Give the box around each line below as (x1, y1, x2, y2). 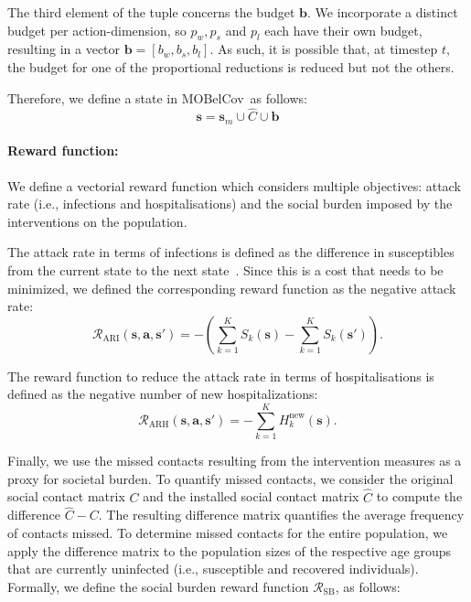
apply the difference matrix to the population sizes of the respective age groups (7, 541, 452, 560)
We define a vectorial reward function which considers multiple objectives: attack (7, 176, 461, 195)
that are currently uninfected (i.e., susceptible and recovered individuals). (7, 559, 419, 578)
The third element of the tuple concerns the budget (7, 3, 295, 21)
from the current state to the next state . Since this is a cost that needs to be (7, 261, 444, 280)
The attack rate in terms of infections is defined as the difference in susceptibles (7, 242, 455, 262)
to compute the (376, 487, 463, 506)
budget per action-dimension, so (7, 20, 187, 39)
